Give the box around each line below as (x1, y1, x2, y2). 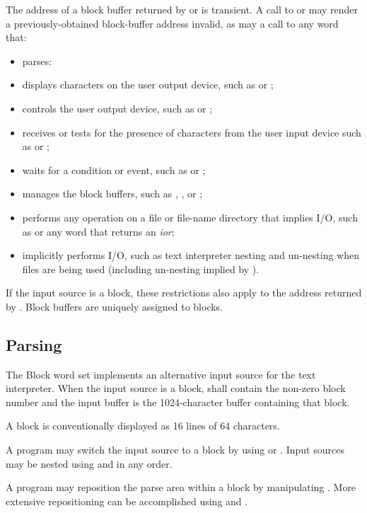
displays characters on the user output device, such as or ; (22, 77, 274, 92)
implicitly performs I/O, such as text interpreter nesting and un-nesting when (22, 248, 360, 263)
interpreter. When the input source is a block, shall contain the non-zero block (6, 381, 346, 396)
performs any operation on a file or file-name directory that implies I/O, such (22, 209, 358, 224)
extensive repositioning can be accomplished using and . (6, 493, 248, 508)
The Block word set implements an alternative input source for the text (6, 367, 316, 381)
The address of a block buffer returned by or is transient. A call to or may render (6, 2, 359, 16)
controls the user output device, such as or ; (22, 100, 213, 115)
